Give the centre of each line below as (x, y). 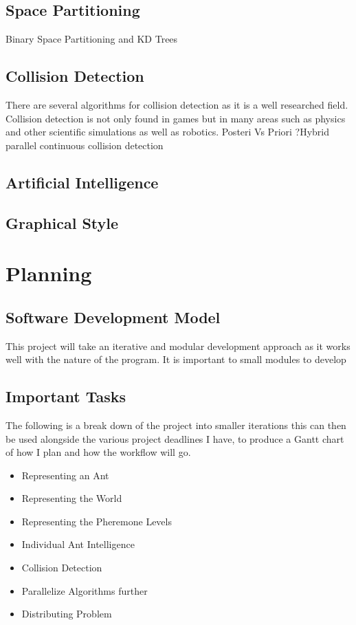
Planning (49, 273)
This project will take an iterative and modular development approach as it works (178, 346)
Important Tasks (66, 396)
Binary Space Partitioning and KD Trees (92, 39)
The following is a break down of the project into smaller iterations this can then (176, 425)
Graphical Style (62, 222)
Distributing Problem (67, 614)
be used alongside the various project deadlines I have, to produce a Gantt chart (175, 438)
